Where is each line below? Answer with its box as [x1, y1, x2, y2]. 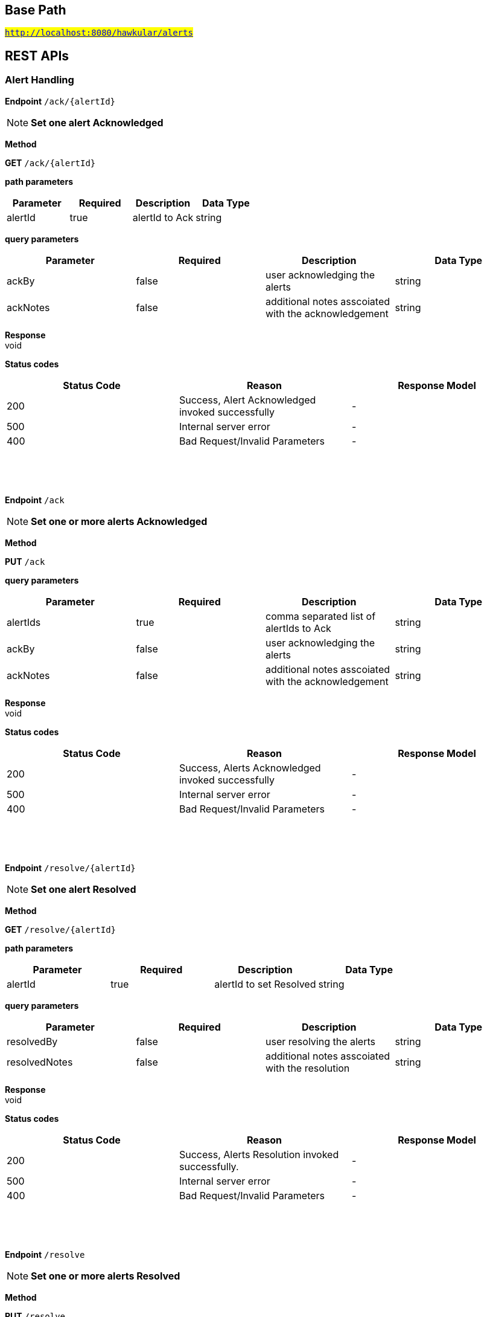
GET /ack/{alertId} [5, 157, 96, 168]
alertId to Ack [132, 211, 194, 224]
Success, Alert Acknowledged [179, 393, 316, 406]
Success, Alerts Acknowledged [179, 761, 321, 774]
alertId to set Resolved [214, 977, 316, 990]
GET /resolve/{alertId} [5, 924, 116, 935]
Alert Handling [5, 74, 74, 86]
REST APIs [5, 48, 69, 63]
